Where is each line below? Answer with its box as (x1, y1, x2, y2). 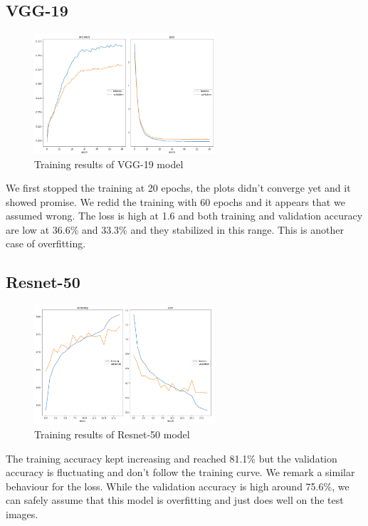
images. (6, 507, 38, 522)
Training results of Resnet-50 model (34, 427, 190, 442)
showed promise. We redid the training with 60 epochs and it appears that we (6, 194, 345, 209)
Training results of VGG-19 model (34, 156, 184, 171)
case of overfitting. (6, 236, 86, 251)
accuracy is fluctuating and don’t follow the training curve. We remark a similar (6, 465, 355, 480)
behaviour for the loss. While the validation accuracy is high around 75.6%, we (6, 478, 349, 493)
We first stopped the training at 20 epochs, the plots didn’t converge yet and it (6, 180, 351, 195)
